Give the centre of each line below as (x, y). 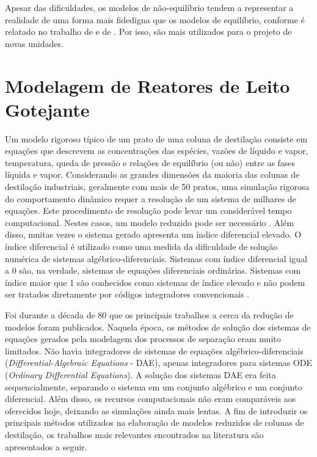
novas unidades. (34, 43)
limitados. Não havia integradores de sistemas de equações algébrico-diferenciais (154, 350)
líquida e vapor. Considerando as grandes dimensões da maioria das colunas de (152, 174)
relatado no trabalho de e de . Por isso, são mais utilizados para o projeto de (148, 31)
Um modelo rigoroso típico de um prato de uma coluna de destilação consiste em (156, 138)
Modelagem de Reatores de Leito (148, 85)
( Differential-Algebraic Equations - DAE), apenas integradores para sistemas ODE (158, 363)
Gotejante (47, 109)
